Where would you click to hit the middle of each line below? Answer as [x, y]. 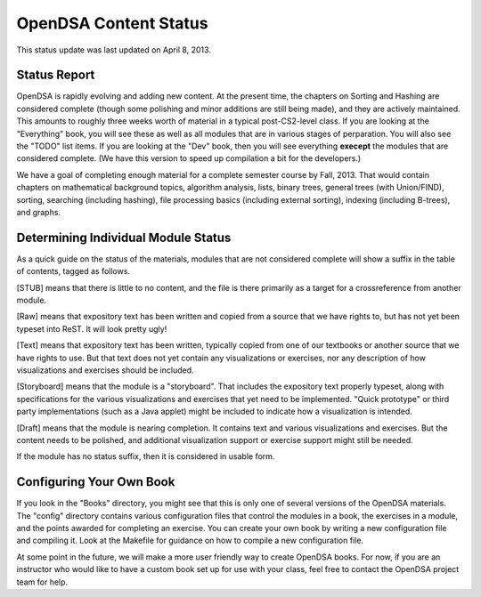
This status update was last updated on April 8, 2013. [114, 50]
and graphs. [39, 212]
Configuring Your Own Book [96, 482]
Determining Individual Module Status [124, 237]
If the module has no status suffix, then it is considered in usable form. [146, 456]
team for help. [42, 582]
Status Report [56, 75]
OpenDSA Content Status [112, 23]
